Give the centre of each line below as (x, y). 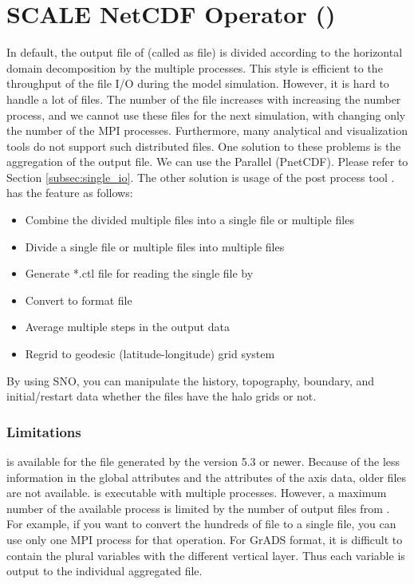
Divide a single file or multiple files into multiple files (155, 246)
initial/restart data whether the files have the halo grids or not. (162, 396)
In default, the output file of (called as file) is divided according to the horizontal (205, 52)
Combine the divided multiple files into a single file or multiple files (189, 220)
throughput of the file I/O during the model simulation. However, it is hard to (198, 83)
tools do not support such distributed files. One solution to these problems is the (204, 146)
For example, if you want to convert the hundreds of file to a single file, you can (201, 524)
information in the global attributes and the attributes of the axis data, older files (207, 477)
